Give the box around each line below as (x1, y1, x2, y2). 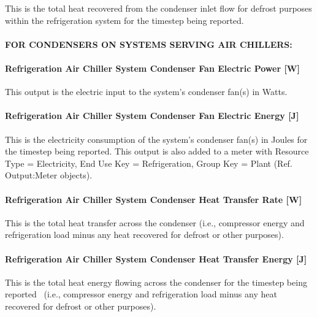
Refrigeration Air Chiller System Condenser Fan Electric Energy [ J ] (5, 109, 299, 122)
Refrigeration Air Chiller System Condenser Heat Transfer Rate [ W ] (5, 193, 302, 205)
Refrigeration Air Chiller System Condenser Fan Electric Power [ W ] (5, 61, 300, 74)
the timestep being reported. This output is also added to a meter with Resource (5, 145, 309, 158)
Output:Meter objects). (5, 169, 93, 181)
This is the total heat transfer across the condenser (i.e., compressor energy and (5, 216, 305, 229)
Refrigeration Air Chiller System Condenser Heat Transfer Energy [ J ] (5, 252, 307, 265)
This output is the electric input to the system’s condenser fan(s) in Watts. (5, 85, 288, 98)
